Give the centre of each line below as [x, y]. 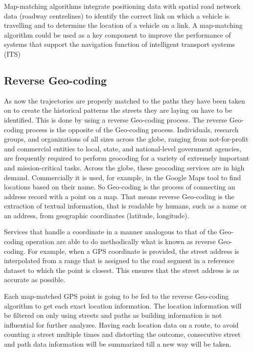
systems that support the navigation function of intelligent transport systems [120, 44]
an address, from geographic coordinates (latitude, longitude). [97, 215]
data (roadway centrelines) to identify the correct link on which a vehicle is [117, 15]
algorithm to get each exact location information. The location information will [123, 305]
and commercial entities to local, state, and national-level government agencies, [123, 148]
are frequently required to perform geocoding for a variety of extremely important [127, 158]
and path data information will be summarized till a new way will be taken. [118, 344]
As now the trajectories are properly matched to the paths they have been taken [125, 100]
